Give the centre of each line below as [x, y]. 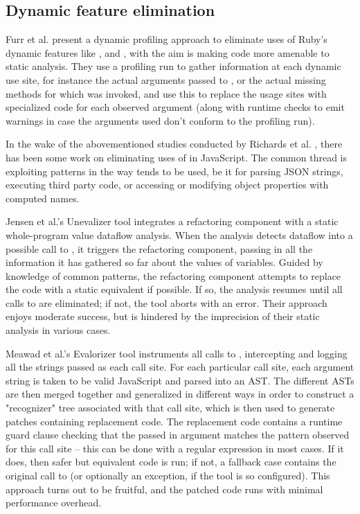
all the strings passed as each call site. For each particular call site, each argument [180, 367]
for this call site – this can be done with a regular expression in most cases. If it [175, 448]
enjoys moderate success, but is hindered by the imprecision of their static [163, 316]
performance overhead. [54, 503]
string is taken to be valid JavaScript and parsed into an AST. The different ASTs [180, 380]
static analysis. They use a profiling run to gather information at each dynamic [173, 66]
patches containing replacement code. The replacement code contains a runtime [174, 421]
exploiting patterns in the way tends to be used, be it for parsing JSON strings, [174, 171]
